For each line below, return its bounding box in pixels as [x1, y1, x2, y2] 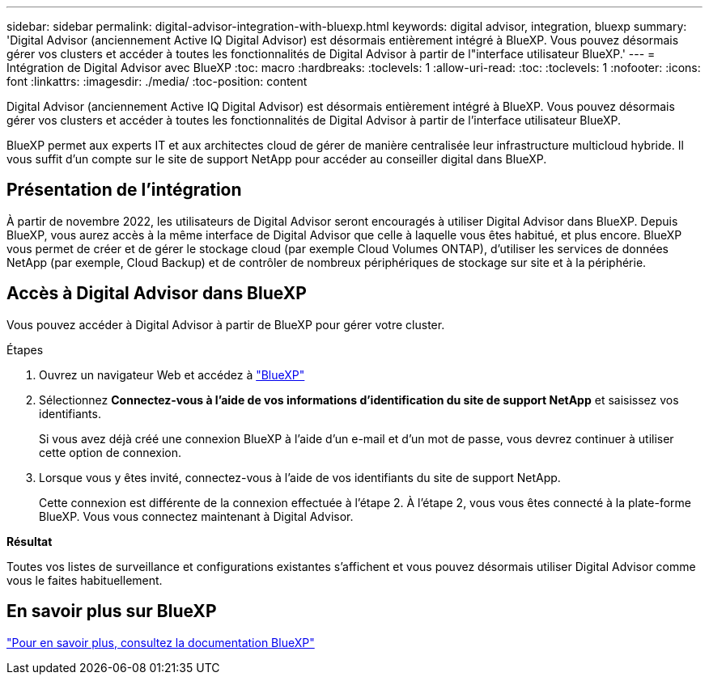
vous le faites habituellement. [6, 573, 163, 587]
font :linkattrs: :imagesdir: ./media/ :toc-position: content [6, 74, 308, 88]
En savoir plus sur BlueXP [6, 601, 217, 622]
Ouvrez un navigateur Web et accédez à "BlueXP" [39, 367, 305, 382]
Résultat [6, 534, 53, 548]
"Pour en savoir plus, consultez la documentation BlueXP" [6, 635, 315, 649]
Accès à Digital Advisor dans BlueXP [6, 283, 307, 304]
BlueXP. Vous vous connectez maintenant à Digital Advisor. [39, 509, 354, 523]
